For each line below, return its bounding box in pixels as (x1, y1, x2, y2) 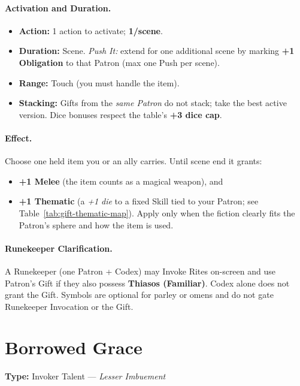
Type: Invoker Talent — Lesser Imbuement (5, 370, 166, 382)
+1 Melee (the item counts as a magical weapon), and (19, 174, 223, 187)
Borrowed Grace (5, 335, 143, 360)
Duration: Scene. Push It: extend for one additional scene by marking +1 (19, 44, 295, 57)
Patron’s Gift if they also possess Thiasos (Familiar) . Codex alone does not (5, 276, 290, 289)
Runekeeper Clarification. (5, 242, 113, 254)
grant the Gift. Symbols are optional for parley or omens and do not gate (5, 288, 274, 301)
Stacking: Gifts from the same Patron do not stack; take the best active (19, 96, 287, 109)
